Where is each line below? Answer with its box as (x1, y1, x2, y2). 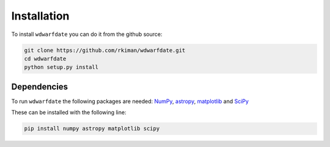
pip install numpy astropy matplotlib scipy (24, 125, 160, 132)
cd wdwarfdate (24, 55, 67, 62)
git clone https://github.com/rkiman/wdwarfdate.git (24, 46, 186, 54)
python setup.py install (24, 64, 99, 71)
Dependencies (11, 81, 68, 91)
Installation (11, 9, 70, 23)
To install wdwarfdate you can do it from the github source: (11, 30, 163, 38)
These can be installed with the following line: (11, 109, 127, 116)
